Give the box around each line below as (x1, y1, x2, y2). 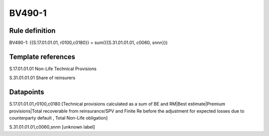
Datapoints (9, 88, 44, 97)
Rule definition (9, 26, 56, 35)
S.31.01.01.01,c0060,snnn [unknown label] (9, 124, 95, 130)
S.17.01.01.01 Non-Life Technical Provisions (9, 65, 97, 72)
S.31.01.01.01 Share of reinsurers (9, 75, 76, 81)
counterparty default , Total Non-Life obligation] (9, 115, 108, 121)
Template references (9, 52, 76, 61)
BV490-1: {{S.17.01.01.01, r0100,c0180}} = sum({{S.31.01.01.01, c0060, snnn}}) (9, 40, 168, 46)
